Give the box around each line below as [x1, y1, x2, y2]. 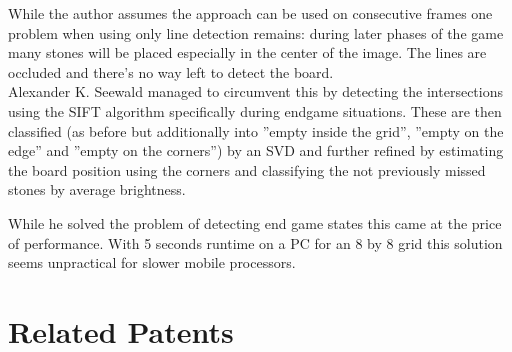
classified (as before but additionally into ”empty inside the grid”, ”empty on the [8, 120, 504, 141]
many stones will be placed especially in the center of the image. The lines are [8, 42, 487, 63]
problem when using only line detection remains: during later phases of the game [8, 22, 504, 43]
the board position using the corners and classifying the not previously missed [8, 159, 486, 180]
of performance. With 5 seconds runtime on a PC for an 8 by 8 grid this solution [8, 232, 503, 253]
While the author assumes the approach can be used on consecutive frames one [8, 3, 493, 23]
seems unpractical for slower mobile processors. [8, 252, 296, 273]
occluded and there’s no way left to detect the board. [8, 61, 334, 82]
